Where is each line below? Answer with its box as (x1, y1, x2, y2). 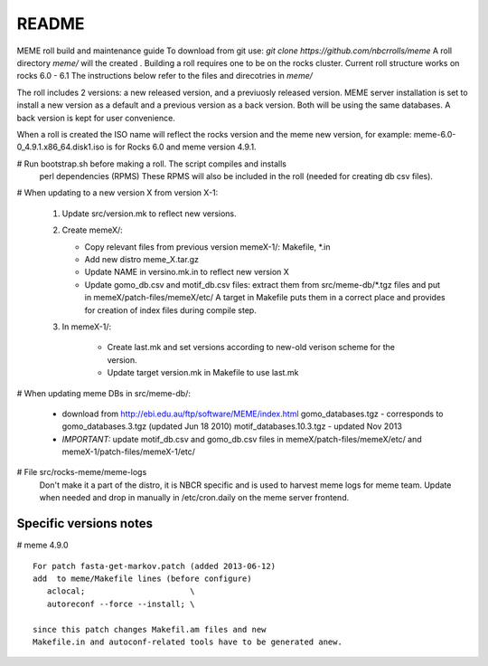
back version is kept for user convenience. (16, 112, 175, 123)
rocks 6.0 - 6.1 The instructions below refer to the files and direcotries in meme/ (16, 71, 314, 81)
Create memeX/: (61, 224, 124, 235)
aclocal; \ (46, 586, 195, 596)
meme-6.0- (413, 128, 456, 139)
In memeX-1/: (61, 321, 112, 332)
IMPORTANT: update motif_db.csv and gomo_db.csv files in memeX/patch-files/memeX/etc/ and (61, 433, 422, 444)
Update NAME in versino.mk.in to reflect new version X (84, 267, 289, 278)
